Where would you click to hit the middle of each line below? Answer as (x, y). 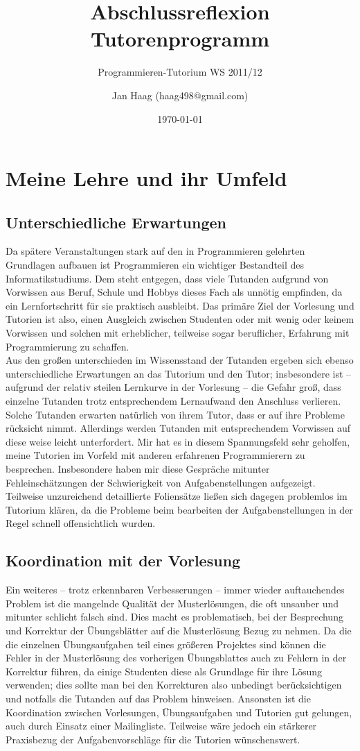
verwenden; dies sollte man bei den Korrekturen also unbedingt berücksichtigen (174, 685)
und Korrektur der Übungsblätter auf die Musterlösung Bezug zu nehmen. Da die (179, 630)
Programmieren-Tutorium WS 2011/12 (180, 72)
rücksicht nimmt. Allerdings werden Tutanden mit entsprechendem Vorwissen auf (178, 428)
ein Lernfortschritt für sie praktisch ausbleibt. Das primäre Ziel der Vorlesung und (180, 305)
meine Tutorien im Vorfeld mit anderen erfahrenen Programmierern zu (155, 455)
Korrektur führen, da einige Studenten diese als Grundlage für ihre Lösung (164, 671)
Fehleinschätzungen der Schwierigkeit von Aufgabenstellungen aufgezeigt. (161, 482)
